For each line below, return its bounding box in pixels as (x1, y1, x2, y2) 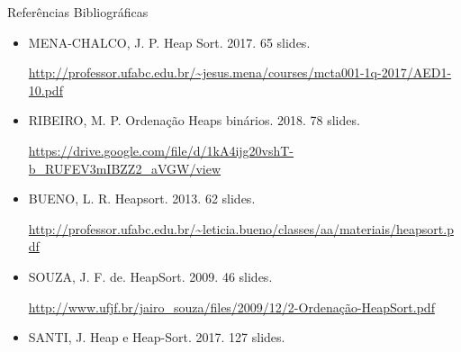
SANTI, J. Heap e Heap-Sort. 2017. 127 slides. (28, 328, 285, 347)
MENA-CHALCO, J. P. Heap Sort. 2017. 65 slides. (28, 32, 311, 51)
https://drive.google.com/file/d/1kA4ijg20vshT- (28, 140, 294, 159)
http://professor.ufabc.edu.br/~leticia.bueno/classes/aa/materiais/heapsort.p (28, 219, 454, 238)
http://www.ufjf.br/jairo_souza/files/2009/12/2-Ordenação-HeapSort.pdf (28, 297, 435, 316)
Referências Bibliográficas (7, 3, 149, 21)
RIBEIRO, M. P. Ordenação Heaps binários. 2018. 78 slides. (28, 111, 360, 130)
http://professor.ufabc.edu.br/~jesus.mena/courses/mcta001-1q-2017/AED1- (28, 63, 452, 82)
